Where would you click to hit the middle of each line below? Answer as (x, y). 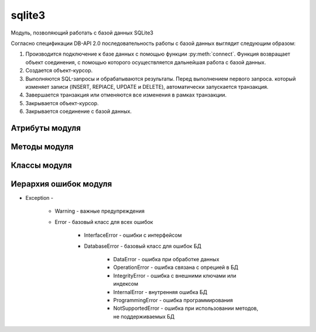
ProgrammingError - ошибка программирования (173, 300)
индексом (126, 284)
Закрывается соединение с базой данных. (78, 112)
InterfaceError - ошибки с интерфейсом (133, 235)
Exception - (39, 198)
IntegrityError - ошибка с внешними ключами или (175, 275)
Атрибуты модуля (46, 128)
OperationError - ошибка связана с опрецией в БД (176, 267)
